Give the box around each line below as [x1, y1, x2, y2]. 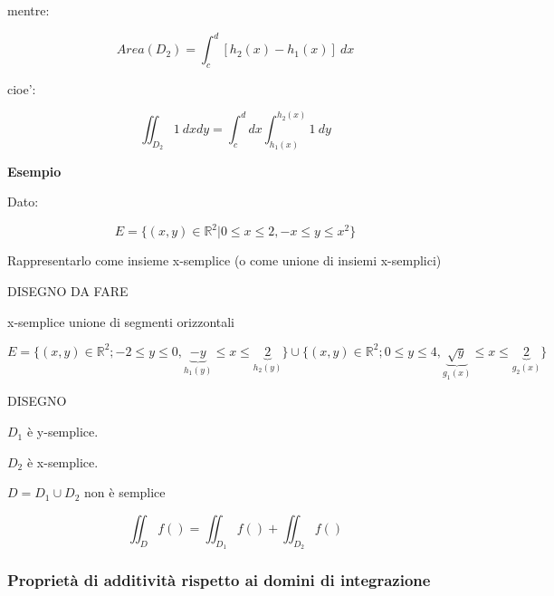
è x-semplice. [26, 452, 99, 471]
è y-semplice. [26, 422, 99, 441]
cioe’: [7, 79, 36, 98]
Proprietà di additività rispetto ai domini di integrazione [7, 568, 431, 591]
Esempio [7, 161, 62, 180]
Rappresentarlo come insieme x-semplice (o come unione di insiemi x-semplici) [7, 251, 442, 270]
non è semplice [84, 483, 166, 502]
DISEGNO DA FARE [7, 282, 129, 301]
